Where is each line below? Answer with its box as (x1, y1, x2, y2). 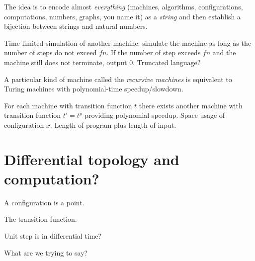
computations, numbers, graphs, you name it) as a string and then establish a (4, 11, 241, 21)
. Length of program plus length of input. (50, 119, 176, 130)
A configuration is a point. (4, 197, 85, 207)
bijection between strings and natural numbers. (4, 21, 148, 31)
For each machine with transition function (4, 100, 132, 110)
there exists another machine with (139, 100, 243, 110)
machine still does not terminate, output (4, 57, 127, 67)
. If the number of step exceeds (106, 47, 201, 58)
